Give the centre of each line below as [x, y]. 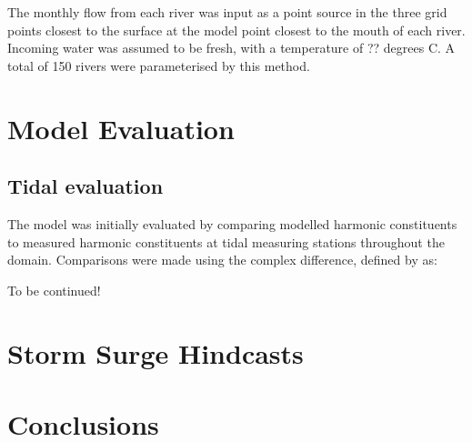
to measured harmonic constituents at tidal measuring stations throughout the [226, 241]
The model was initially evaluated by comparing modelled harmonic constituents [232, 223]
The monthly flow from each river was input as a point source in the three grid [227, 12]
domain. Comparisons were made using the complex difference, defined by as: [222, 260]
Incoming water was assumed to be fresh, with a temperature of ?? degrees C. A [231, 48]
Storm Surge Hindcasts [156, 352]
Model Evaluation [121, 128]
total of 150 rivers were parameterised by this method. [159, 65]
